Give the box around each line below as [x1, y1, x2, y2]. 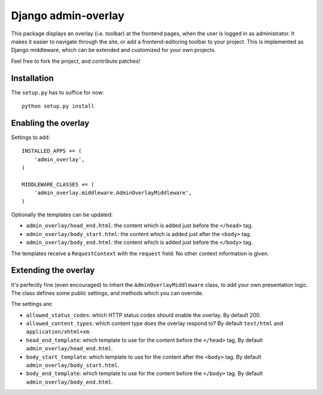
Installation [11, 73, 54, 83]
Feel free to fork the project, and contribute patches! [11, 57, 141, 65]
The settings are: [11, 301, 53, 308]
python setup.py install [22, 103, 95, 110]
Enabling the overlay [11, 118, 90, 128]
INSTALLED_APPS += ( [22, 148, 82, 155]
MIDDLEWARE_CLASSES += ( [22, 181, 95, 188]
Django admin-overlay [11, 9, 125, 22]
